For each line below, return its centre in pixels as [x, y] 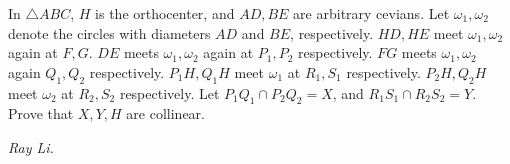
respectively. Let [169, 92]
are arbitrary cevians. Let [371, 13]
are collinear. [166, 113]
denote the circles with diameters [109, 32]
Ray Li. [31, 146]
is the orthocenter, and [165, 13]
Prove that [41, 113]
